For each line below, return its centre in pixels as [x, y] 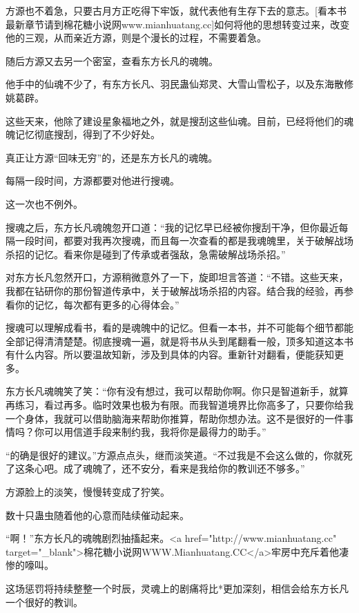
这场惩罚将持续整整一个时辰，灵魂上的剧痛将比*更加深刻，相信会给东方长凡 [177, 588]
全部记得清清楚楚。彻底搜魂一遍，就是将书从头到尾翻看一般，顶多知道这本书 [179, 341]
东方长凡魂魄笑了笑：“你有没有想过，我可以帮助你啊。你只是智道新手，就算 [177, 391]
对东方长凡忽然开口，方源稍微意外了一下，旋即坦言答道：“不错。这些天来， [177, 277]
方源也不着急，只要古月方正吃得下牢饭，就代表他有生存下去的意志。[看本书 [176, 10]
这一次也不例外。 [44, 203]
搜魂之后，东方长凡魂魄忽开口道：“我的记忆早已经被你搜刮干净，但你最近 [172, 227]
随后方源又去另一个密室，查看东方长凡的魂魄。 [112, 60]
